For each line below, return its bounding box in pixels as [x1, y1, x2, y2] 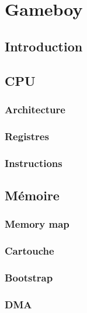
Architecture [5, 102, 65, 116]
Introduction [5, 37, 83, 55]
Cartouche [5, 244, 54, 258]
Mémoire [5, 186, 60, 204]
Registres [5, 128, 49, 143]
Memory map [5, 217, 69, 231]
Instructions [5, 155, 62, 170]
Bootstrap [5, 270, 53, 284]
